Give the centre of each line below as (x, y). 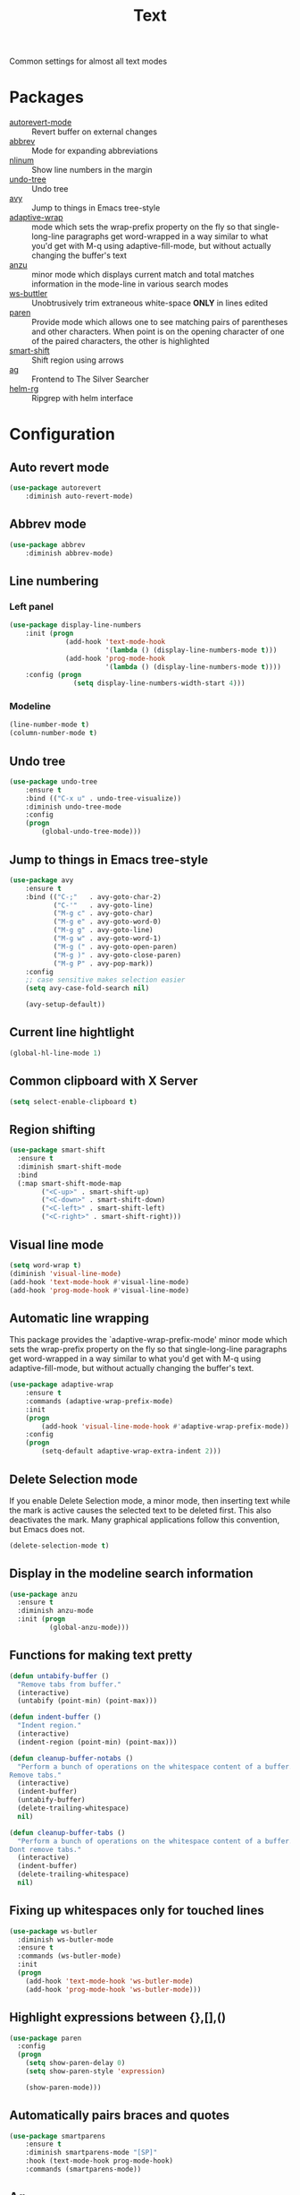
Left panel (32, 606)
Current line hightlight (72, 1032)
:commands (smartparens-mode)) (83, 2169)
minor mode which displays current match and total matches (143, 275)
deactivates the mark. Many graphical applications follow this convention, (145, 1520)
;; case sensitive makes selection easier (105, 980)
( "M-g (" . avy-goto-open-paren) (115, 947)
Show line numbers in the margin (92, 170)
